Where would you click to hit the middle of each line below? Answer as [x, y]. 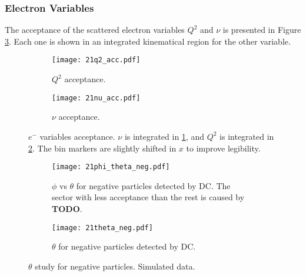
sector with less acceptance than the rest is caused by [148, 197]
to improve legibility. [223, 148]
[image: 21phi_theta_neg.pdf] [111, 167]
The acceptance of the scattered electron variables [95, 30]
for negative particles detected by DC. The [153, 185]
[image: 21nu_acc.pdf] [96, 98]
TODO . [67, 208]
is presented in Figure [262, 30]
